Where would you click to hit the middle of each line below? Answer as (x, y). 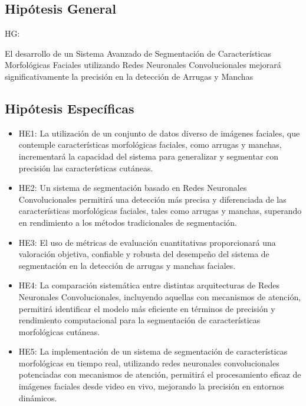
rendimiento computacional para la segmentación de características (139, 320)
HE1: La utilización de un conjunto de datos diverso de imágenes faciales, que (159, 133)
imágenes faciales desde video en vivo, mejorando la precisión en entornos (151, 386)
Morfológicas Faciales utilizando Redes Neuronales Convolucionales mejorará (143, 65)
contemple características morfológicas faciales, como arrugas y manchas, (150, 144)
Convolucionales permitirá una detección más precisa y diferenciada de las (152, 199)
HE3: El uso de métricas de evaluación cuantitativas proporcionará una (147, 242)
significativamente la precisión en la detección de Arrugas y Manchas (129, 76)
